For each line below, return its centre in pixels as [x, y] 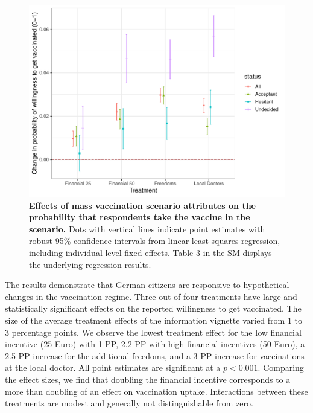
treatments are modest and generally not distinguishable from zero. [129, 403]
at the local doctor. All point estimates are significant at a [113, 367]
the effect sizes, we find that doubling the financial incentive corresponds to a [148, 379]
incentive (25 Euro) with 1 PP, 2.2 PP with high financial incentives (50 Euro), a [155, 344]
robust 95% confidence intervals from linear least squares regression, [155, 241]
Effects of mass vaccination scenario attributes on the [142, 205]
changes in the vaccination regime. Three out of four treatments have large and [151, 296]
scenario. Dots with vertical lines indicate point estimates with [147, 229]
